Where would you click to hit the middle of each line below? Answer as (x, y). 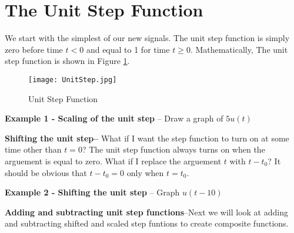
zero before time (34, 49)
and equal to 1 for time (128, 49)
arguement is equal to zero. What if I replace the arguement (113, 161)
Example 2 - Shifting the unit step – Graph (92, 192)
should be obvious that (46, 172)
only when (145, 172)
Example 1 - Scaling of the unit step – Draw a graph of (114, 118)
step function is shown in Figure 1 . (67, 61)
